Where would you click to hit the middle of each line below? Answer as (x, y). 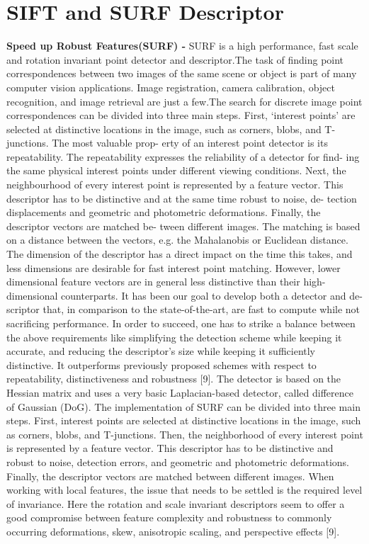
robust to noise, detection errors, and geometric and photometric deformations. (178, 461)
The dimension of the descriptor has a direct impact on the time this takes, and (180, 254)
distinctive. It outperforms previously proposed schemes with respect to (161, 364)
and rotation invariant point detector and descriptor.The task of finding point (175, 59)
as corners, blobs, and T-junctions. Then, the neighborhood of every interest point (185, 434)
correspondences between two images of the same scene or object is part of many (182, 73)
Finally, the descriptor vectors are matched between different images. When (170, 476)
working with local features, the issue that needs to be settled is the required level (184, 490)
